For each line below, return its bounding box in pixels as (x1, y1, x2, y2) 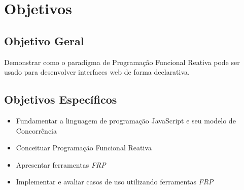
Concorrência (16, 125, 57, 136)
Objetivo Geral (4, 33, 84, 48)
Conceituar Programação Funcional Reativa (16, 142, 152, 153)
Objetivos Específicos (4, 91, 117, 107)
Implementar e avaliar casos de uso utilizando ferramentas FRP (16, 176, 214, 187)
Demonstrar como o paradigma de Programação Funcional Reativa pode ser (4, 56, 240, 67)
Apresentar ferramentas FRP (16, 159, 106, 170)
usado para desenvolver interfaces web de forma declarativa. (4, 67, 190, 77)
